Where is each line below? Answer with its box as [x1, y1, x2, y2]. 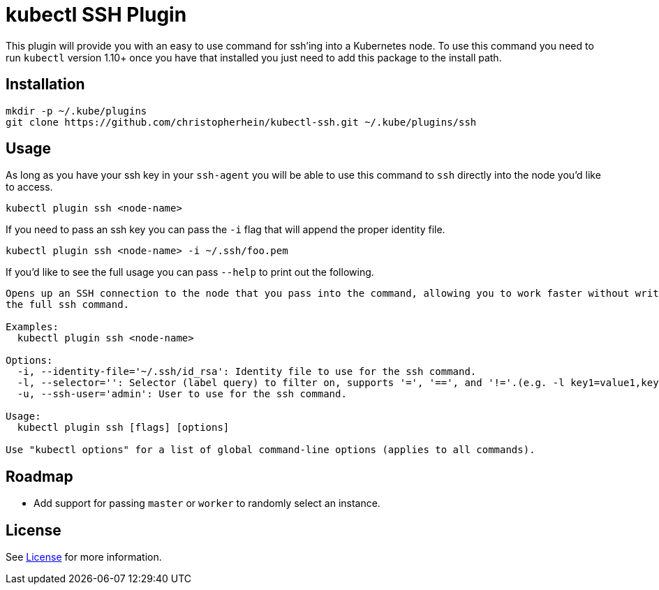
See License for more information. [6, 551, 162, 563]
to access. [6, 181, 53, 193]
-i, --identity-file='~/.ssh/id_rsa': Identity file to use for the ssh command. [17, 366, 477, 378]
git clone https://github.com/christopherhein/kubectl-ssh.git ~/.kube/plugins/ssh [6, 116, 477, 128]
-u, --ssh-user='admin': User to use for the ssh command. [17, 388, 347, 400]
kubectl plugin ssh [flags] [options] [17, 422, 230, 434]
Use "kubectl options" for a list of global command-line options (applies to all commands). [6, 444, 535, 456]
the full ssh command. [6, 299, 130, 311]
